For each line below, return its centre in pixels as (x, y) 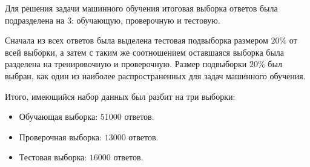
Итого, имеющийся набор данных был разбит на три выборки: (120, 96)
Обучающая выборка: (58, 116)
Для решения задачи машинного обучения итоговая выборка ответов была (141, 8)
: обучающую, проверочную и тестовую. (146, 20)
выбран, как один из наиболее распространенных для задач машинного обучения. (155, 75)
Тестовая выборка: (53, 157)
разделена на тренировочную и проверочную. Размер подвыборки (126, 64)
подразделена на (35, 20)
